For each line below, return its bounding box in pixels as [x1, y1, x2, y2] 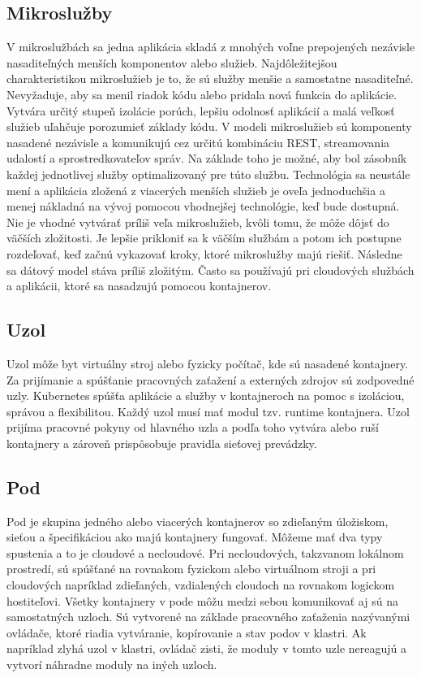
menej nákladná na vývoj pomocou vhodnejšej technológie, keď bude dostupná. [6, 198, 400, 215]
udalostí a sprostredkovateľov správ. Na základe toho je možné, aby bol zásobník [6, 150, 407, 167]
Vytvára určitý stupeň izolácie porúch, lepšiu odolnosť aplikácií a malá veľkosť [6, 102, 395, 119]
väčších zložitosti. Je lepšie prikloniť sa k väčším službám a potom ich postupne [6, 229, 402, 246]
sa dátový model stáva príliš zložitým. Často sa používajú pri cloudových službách [6, 261, 415, 278]
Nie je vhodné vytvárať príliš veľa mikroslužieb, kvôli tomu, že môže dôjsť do [6, 213, 389, 230]
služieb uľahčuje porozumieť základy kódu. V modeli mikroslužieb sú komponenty [6, 118, 412, 135]
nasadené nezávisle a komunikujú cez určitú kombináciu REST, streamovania [6, 133, 390, 150]
